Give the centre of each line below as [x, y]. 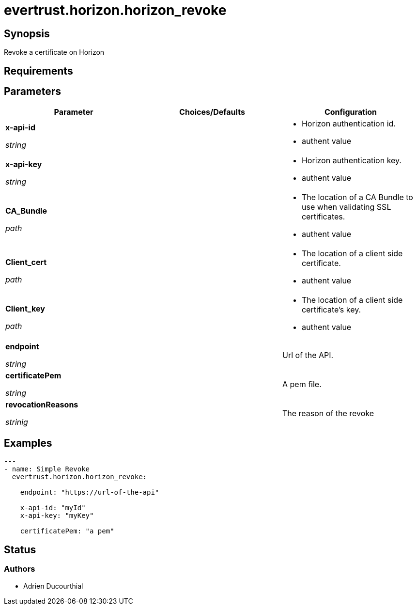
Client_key [25, 309]
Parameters [32, 92]
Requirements [39, 71]
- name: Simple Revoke [47, 469]
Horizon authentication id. [348, 124]
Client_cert [26, 262]
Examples [28, 443]
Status [20, 549]
